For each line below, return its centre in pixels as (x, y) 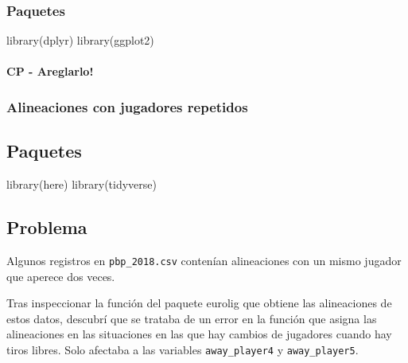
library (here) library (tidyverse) (82, 184)
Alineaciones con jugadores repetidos (127, 106)
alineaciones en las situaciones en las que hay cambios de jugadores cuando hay (199, 334)
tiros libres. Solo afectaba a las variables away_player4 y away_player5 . (183, 349)
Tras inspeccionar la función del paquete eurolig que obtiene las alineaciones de (199, 303)
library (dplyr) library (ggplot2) (80, 40)
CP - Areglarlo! (50, 71)
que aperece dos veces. (61, 276)
